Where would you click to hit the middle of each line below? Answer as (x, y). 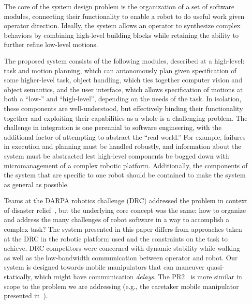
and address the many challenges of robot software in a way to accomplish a (117, 219)
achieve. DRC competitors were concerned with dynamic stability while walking (122, 248)
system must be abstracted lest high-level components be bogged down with (117, 155)
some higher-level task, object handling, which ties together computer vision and (123, 80)
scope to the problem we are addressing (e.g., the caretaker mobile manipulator (121, 286)
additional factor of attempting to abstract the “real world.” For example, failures (125, 136)
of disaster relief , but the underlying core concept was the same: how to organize (125, 210)
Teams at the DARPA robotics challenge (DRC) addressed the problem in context (126, 200)
